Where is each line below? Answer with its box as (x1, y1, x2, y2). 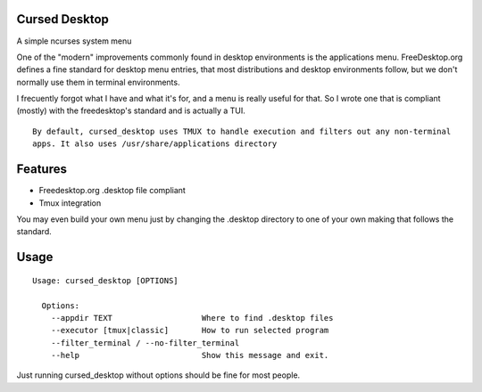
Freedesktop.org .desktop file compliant (38, 185, 187, 196)
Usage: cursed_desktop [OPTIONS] (32, 275, 179, 285)
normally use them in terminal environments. (16, 77, 180, 87)
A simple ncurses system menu (16, 36, 132, 46)
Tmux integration (38, 197, 102, 208)
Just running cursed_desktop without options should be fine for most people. (16, 370, 301, 380)
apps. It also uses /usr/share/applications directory (32, 139, 278, 149)
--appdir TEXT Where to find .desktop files (50, 313, 334, 323)
